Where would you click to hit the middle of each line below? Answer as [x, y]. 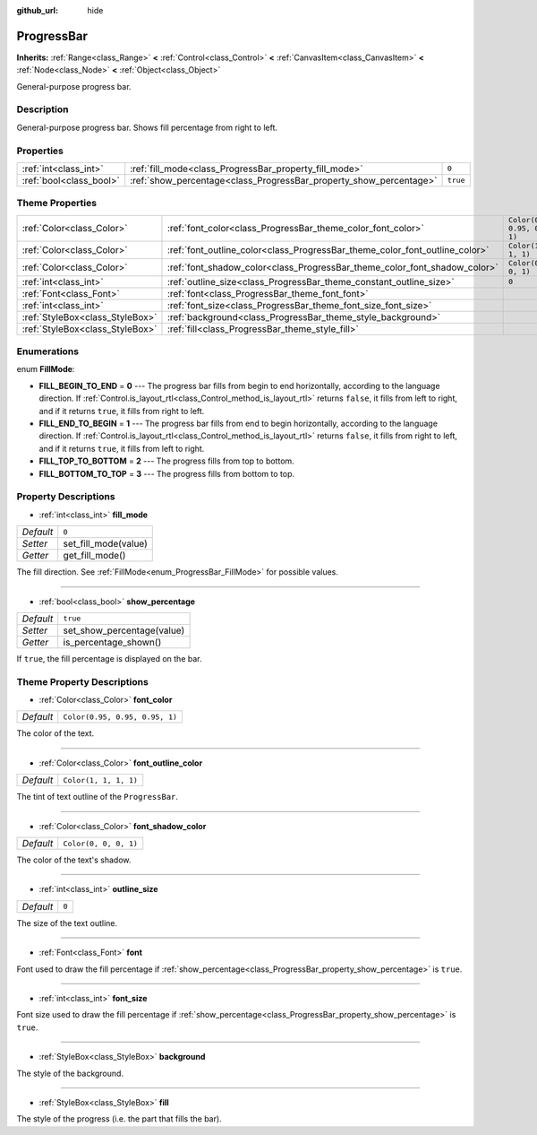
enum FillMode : [46, 369]
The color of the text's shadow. [74, 860]
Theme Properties [57, 204]
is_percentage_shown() [112, 642]
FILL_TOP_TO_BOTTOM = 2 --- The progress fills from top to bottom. [166, 461]
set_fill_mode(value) [105, 544]
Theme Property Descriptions [83, 681]
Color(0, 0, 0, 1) [101, 843]
